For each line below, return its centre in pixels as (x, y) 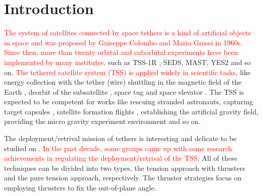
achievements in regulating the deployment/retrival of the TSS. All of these (121, 158)
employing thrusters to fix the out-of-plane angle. (80, 188)
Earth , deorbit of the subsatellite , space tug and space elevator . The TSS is (124, 91)
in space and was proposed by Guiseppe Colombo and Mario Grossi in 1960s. (123, 42)
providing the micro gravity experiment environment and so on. (102, 121)
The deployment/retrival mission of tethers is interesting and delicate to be (120, 138)
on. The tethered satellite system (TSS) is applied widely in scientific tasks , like (127, 72)
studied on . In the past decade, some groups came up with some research (118, 148)
